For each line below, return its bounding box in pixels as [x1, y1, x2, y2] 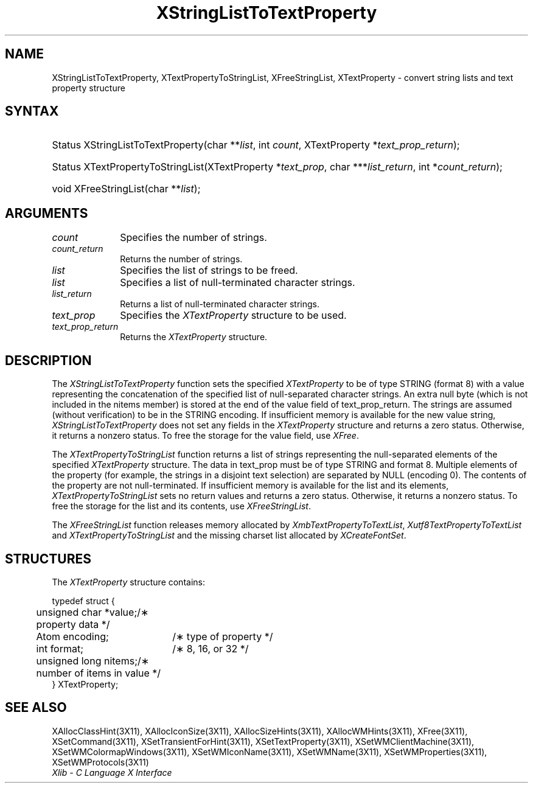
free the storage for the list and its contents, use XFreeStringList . [52, 501, 311, 512]
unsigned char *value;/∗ [36, 605, 149, 618]
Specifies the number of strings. [120, 231, 267, 244]
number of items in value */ [36, 666, 161, 679]
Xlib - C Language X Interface [52, 767, 172, 778]
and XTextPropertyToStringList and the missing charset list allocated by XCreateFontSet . [52, 530, 406, 541]
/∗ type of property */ [172, 630, 273, 643]
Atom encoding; [36, 630, 109, 643]
